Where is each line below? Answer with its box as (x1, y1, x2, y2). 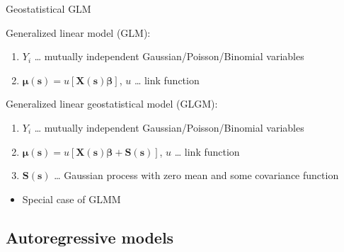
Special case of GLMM (22, 191, 121, 206)
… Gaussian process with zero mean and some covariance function (54, 168, 339, 183)
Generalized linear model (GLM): (6, 25, 151, 40)
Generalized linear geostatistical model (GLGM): (6, 96, 218, 111)
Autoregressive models (6, 226, 174, 248)
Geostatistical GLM (6, 1, 91, 16)
